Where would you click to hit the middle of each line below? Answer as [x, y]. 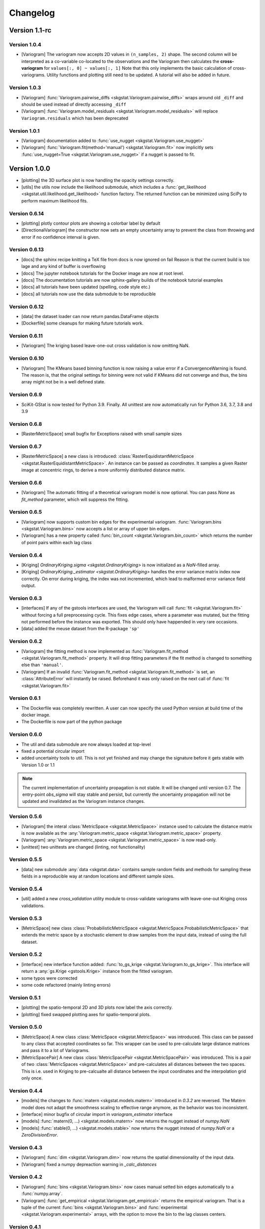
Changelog [32, 13]
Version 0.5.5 [26, 859]
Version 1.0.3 [25, 88]
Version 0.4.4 [26, 1090]
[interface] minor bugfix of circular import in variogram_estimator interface [97, 1114]
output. [29, 585]
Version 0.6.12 [26, 306]
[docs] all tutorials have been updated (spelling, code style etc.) [86, 287]
